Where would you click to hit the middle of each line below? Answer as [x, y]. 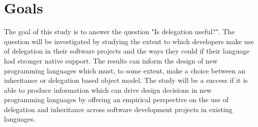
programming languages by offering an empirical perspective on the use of [116, 99]
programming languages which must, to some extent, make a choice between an [125, 70]
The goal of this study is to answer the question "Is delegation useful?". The [119, 32]
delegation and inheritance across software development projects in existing [118, 109]
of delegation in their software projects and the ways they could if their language [127, 51]
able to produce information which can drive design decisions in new [108, 90]
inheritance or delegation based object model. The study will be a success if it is [126, 80]
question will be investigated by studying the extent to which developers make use [129, 41]
